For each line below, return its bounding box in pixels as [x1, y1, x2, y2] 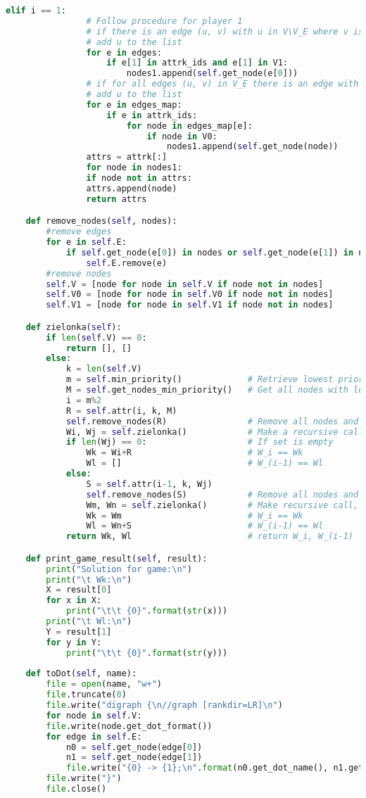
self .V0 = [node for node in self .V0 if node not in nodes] [46, 289, 334, 300]
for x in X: [46, 595, 102, 606]
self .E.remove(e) [86, 258, 168, 268]
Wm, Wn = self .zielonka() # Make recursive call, [86, 500, 359, 510]
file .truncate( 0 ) [46, 690, 127, 700]
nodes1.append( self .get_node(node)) [167, 141, 339, 152]
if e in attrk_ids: [106, 110, 198, 120]
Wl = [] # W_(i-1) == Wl [86, 458, 324, 469]
